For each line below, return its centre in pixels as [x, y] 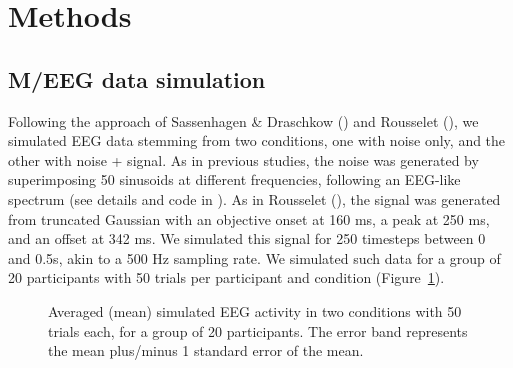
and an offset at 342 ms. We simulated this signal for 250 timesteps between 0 [247, 238]
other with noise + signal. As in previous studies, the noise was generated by [243, 159]
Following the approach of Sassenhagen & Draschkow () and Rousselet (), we [243, 120]
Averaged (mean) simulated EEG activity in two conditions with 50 [255, 310]
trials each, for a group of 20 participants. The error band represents [258, 330]
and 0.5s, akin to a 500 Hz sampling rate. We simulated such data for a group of [254, 257]
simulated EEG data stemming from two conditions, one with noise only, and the [257, 140]
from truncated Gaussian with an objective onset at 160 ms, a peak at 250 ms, [249, 218]
